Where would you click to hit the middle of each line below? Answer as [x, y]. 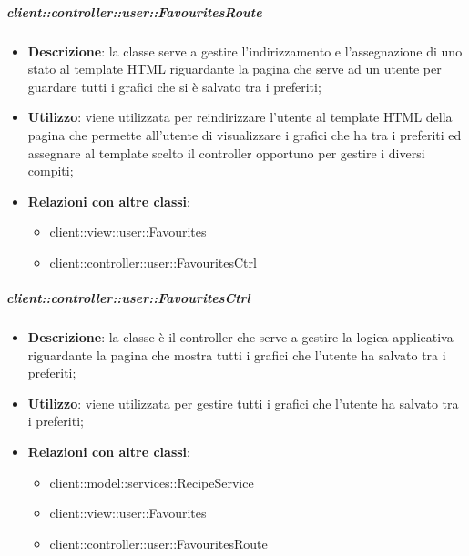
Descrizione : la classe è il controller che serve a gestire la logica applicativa [240, 337]
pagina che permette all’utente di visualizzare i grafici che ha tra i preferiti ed [245, 134]
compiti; [51, 171]
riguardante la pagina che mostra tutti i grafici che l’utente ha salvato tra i [237, 354]
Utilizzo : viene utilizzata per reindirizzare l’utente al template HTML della [240, 117]
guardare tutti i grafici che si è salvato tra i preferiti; [174, 86]
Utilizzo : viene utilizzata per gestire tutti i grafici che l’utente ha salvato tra [243, 403]
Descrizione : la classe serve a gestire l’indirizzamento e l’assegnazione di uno [245, 51]
